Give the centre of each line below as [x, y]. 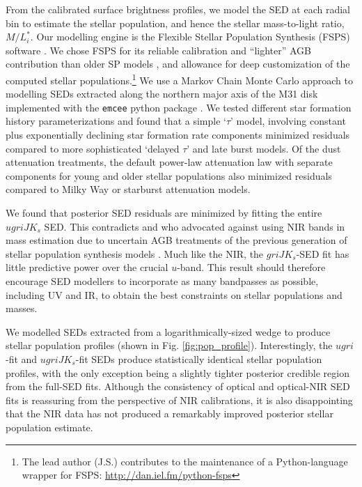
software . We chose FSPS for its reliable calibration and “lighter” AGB [158, 50]
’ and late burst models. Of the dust [264, 148]
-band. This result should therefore [251, 267]
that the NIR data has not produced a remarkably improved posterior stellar [170, 413]
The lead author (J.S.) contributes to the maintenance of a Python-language [185, 461]
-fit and [22, 358]
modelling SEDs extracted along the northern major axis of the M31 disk [162, 94]
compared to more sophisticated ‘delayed [93, 148]
